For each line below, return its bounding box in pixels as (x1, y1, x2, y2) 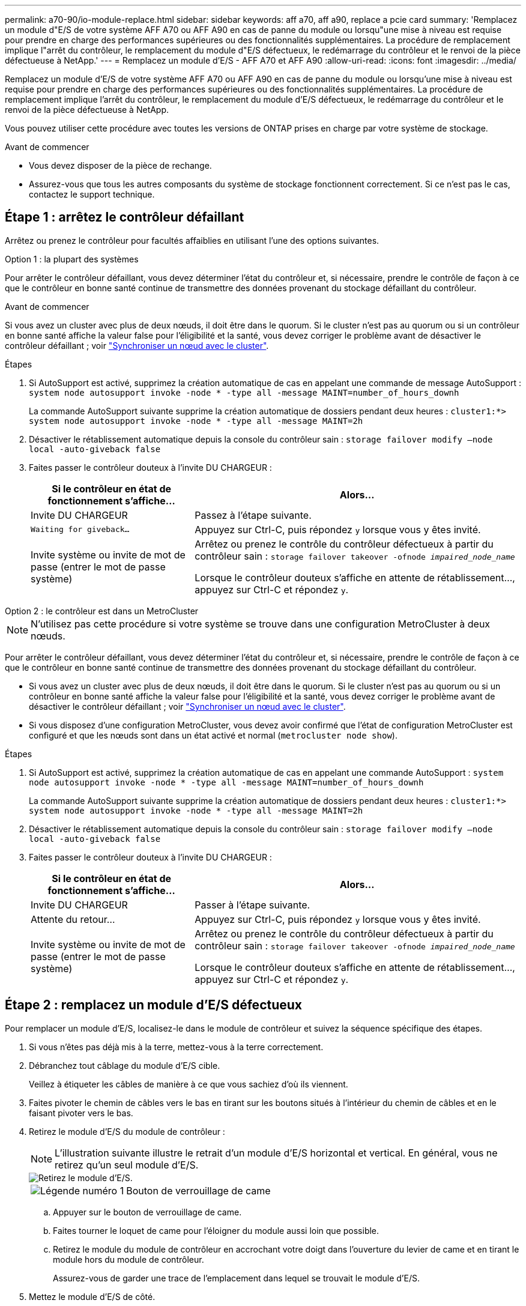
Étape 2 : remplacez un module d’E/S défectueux (5, 997, 303, 1013)
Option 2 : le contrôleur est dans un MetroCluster (5, 605, 199, 616)
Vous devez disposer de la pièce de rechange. (29, 160, 212, 171)
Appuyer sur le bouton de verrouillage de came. (53, 1206, 242, 1217)
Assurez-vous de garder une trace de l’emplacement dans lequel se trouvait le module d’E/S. (53, 1272, 420, 1283)
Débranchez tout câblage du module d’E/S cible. (29, 1060, 220, 1071)
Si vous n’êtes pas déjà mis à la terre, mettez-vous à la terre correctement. (29, 1041, 324, 1052)
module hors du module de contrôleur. (53, 1254, 204, 1265)
